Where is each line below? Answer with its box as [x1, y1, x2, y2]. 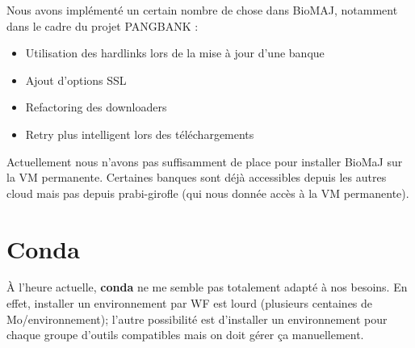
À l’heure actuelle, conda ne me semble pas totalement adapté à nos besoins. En [6, 279, 408, 296]
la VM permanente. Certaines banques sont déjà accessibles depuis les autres [6, 169, 387, 186]
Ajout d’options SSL [25, 71, 127, 88]
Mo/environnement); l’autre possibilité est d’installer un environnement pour [6, 310, 388, 327]
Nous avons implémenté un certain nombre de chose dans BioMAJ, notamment [6, 2, 398, 18]
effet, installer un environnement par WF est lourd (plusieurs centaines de [6, 295, 373, 312]
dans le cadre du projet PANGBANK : [6, 17, 199, 34]
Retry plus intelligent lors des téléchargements [25, 125, 254, 142]
